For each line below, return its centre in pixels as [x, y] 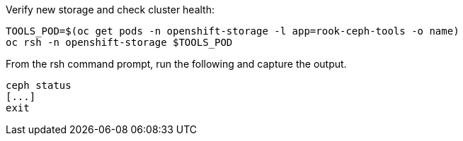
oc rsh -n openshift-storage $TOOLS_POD [119, 42]
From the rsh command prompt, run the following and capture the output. [176, 64]
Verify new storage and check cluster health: [110, 10]
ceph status [39, 85]
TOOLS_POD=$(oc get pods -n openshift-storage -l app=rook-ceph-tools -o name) [233, 31]
